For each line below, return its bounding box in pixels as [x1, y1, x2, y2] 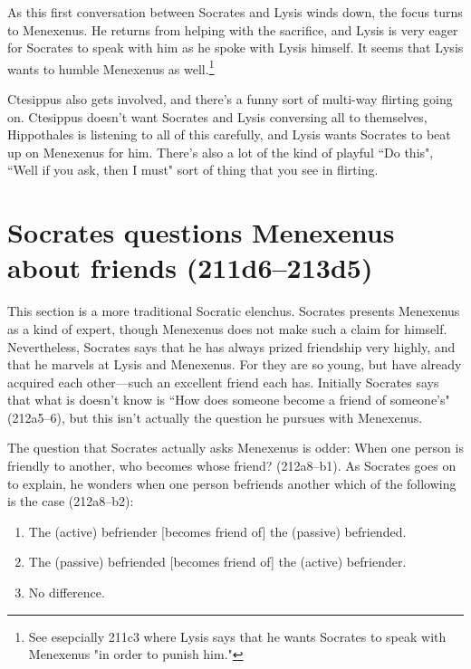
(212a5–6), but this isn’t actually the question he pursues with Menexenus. [7, 407, 423, 426]
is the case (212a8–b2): [7, 492, 134, 511]
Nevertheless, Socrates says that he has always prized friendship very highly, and [7, 337, 456, 356]
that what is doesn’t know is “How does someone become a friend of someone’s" [7, 390, 450, 409]
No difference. [28, 583, 105, 602]
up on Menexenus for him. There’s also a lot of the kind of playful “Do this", [7, 142, 434, 161]
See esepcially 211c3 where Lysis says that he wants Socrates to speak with [28, 626, 447, 645]
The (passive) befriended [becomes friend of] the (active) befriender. [28, 552, 407, 571]
